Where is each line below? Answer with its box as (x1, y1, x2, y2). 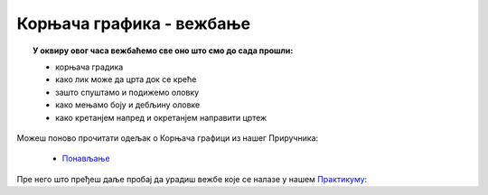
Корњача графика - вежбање (16, 14, 251, 33)
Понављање (61, 153, 110, 164)
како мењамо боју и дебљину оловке (55, 99, 201, 110)
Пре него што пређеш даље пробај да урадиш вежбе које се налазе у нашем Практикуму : (16, 173, 368, 184)
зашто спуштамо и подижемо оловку (55, 87, 200, 97)
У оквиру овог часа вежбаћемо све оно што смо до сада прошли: (33, 45, 294, 56)
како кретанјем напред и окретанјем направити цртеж (55, 112, 267, 123)
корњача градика (55, 61, 124, 72)
